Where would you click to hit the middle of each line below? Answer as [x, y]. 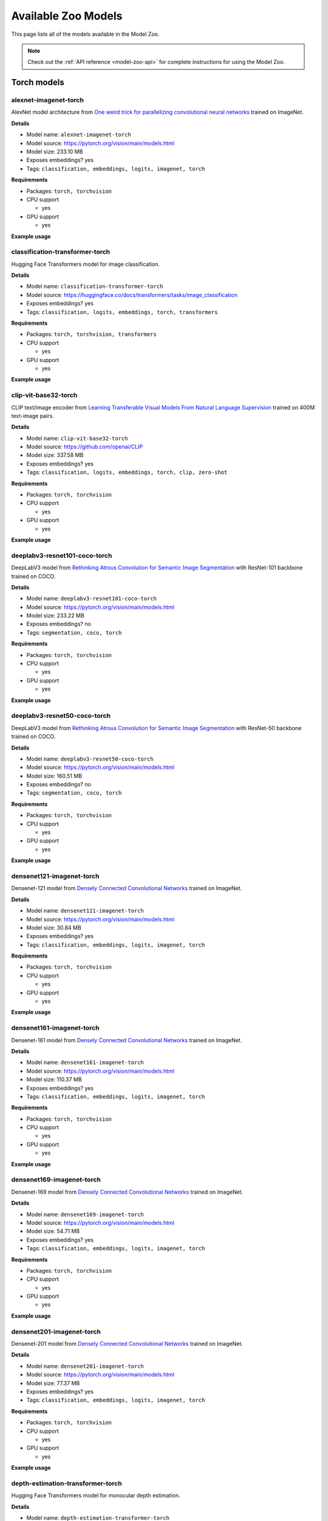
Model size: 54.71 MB [53, 1231]
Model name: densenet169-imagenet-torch [85, 1214]
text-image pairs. [32, 416]
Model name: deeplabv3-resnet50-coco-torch [90, 759]
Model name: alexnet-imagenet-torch [79, 134]
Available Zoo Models [67, 16]
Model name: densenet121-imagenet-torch [85, 911]
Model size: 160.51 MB [54, 776]
